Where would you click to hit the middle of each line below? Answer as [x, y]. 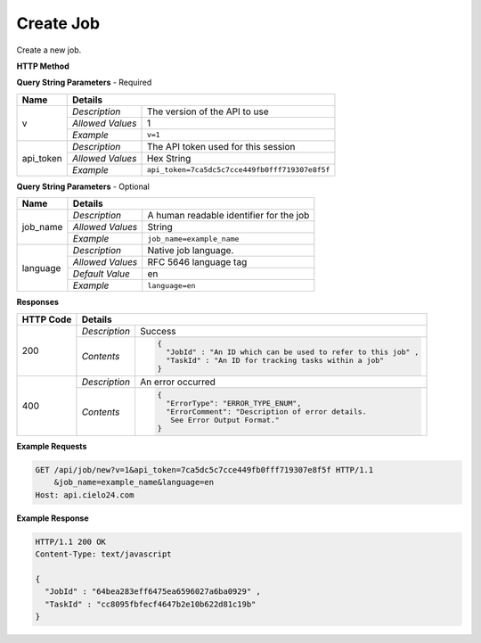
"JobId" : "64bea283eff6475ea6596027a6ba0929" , [153, 592]
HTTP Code [47, 319]
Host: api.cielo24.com [85, 495]
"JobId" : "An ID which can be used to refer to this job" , [293, 352]
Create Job [58, 23]
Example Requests [52, 447]
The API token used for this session [221, 146]
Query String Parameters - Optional [83, 186]
